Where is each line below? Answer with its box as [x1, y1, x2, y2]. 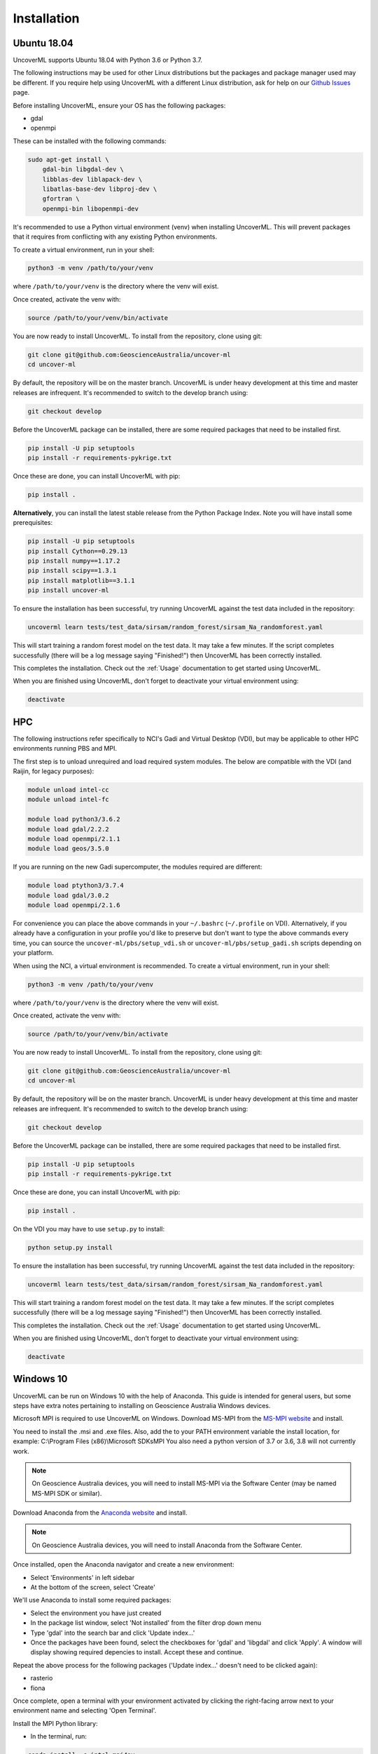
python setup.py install [27, 1243, 113, 1252]
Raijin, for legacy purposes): [13, 767, 94, 775]
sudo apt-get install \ [27, 155, 110, 163]
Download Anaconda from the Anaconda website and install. [13, 1508, 188, 1517]
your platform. [13, 949, 54, 957]
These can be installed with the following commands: [13, 137, 167, 145]
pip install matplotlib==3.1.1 [27, 576, 136, 584]
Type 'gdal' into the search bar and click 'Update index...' [30, 1628, 195, 1637]
